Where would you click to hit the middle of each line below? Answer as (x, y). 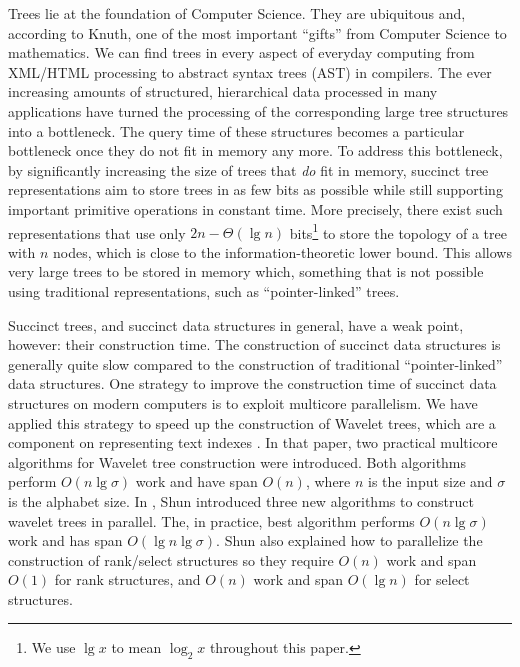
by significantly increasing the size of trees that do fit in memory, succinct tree (248, 169)
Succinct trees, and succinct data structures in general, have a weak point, (236, 324)
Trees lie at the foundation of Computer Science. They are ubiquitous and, (237, 13)
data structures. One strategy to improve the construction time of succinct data (252, 383)
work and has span (65, 540)
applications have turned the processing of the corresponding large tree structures (258, 110)
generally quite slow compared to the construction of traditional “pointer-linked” (255, 363)
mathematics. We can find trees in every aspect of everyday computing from (241, 52)
